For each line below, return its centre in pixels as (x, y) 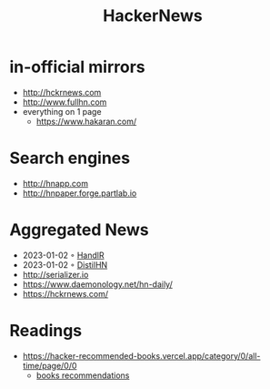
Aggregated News (80, 230)
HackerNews (153, 16)
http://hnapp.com (55, 183)
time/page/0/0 (50, 365)
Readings (46, 331)
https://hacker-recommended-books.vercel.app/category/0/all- (141, 355)
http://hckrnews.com (62, 92)
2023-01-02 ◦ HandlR (63, 255)
